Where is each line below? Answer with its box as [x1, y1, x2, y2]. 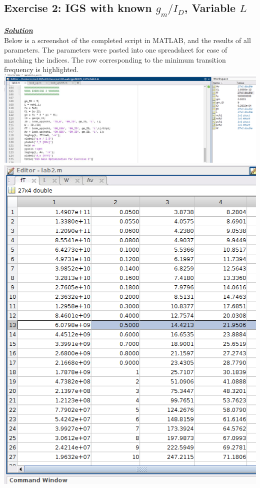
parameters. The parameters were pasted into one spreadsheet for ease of [4, 45, 227, 55]
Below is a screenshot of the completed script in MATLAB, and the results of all [4, 35, 251, 45]
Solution [4, 25, 33, 35]
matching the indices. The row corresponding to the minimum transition [4, 54, 226, 65]
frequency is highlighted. [4, 64, 79, 75]
